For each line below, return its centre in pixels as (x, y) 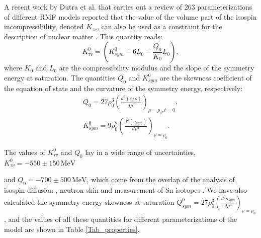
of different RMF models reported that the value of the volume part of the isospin (130, 16)
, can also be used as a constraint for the (159, 26)
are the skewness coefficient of (206, 77)
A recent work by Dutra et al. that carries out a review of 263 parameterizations (128, 7)
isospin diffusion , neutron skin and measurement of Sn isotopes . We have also (125, 190)
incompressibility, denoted (44, 26)
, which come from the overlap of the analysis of (161, 179)
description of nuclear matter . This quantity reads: (83, 36)
